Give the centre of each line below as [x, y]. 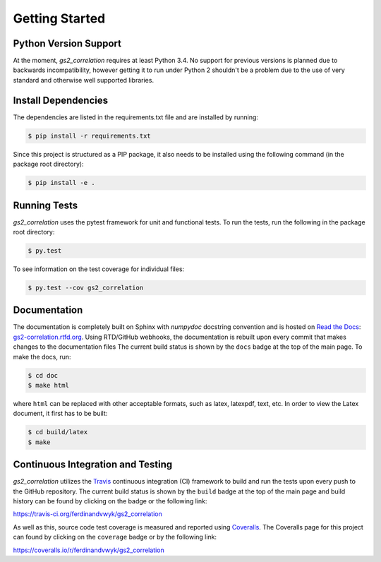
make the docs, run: [42, 357]
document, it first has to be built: [60, 414]
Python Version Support [67, 43]
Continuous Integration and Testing [93, 465]
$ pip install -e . [61, 183]
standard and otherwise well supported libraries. [84, 80]
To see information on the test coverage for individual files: [99, 269]
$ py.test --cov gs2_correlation [86, 287]
